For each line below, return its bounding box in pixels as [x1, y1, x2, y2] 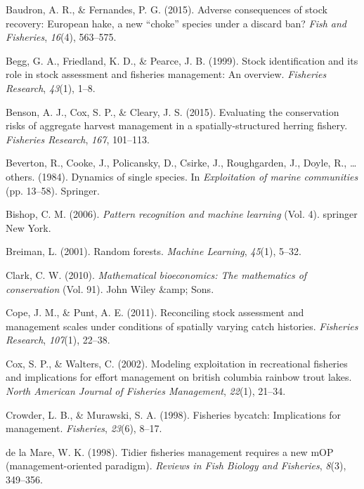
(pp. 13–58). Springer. [6, 183, 100, 197]
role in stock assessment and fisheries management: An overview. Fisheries [6, 67, 327, 81]
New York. [6, 220, 51, 235]
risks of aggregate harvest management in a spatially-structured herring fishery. [6, 118, 348, 133]
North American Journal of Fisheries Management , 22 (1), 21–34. [6, 384, 286, 398]
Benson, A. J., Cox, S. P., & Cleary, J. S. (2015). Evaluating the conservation [6, 104, 339, 119]
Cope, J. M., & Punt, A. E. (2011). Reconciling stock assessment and [6, 305, 304, 320]
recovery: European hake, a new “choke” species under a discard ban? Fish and [6, 15, 346, 30]
